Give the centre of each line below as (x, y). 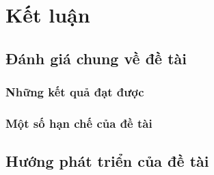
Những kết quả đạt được (75, 92)
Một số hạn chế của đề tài (79, 123)
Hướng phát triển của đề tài (107, 161)
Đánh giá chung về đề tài (96, 58)
